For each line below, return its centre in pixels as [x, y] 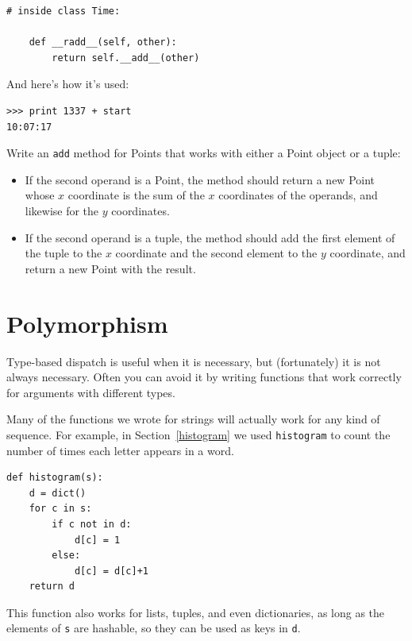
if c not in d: [92, 524]
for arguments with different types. [91, 392]
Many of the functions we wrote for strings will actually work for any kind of [193, 419]
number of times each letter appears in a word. [120, 450]
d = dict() [58, 493]
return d [52, 587]
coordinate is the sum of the [136, 195]
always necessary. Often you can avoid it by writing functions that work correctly [204, 377]
